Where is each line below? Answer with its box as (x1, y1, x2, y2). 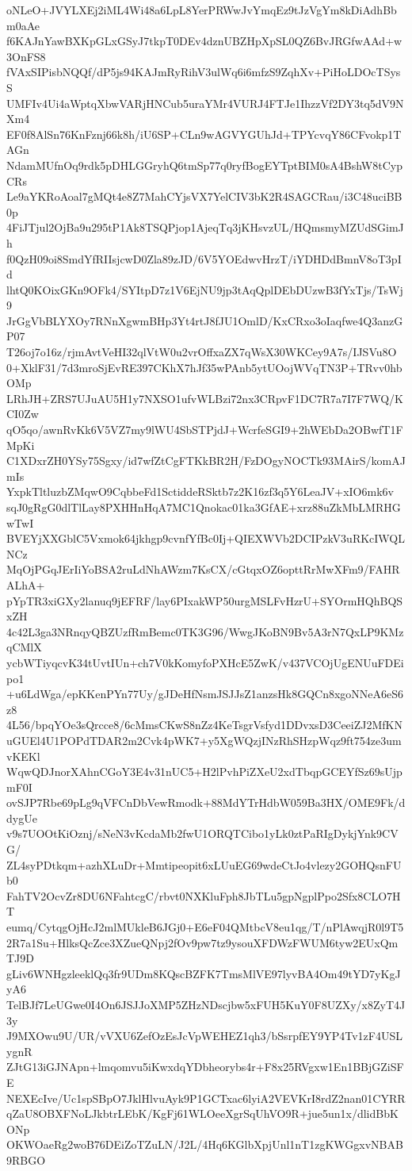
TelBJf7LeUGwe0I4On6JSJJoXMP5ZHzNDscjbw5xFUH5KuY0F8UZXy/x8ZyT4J (6, 996, 406, 1012)
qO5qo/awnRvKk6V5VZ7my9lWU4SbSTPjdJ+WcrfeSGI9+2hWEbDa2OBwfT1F (6, 421, 403, 438)
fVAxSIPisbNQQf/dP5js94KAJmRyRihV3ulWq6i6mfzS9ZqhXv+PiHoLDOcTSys (6, 63, 401, 80)
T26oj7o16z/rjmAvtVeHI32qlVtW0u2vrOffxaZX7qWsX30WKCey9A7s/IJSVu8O (6, 344, 397, 360)
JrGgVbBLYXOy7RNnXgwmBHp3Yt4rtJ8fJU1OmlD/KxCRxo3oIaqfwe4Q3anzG (6, 312, 403, 328)
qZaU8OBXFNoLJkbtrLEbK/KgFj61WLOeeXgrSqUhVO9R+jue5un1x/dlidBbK (6, 1105, 399, 1122)
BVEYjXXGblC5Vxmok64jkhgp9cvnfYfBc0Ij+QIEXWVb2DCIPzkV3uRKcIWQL (6, 530, 406, 547)
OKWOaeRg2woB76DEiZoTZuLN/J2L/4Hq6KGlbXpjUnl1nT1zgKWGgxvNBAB (6, 1136, 403, 1153)
